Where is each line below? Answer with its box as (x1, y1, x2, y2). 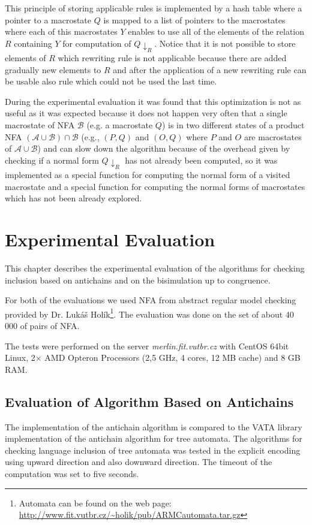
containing (14, 37, 52, 49)
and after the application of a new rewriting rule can (113, 63, 307, 76)
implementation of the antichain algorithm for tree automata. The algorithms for (5, 432, 302, 445)
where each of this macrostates (5, 25, 118, 38)
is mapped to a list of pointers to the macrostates (103, 13, 286, 26)
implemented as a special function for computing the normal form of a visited (5, 168, 290, 181)
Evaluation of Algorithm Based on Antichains (5, 392, 294, 411)
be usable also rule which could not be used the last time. (5, 75, 217, 87)
